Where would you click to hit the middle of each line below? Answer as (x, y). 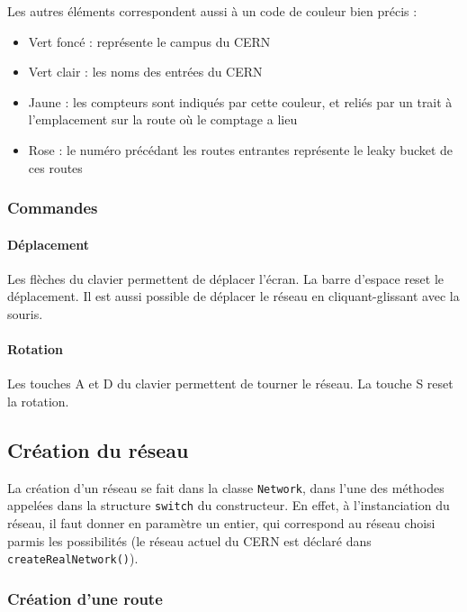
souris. (25, 313)
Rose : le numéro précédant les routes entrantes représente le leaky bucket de (241, 149)
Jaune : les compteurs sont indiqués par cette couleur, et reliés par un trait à (240, 101)
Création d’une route (85, 598)
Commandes (53, 208)
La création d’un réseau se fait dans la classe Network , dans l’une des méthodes (226, 487)
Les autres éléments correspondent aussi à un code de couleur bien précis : (212, 11)
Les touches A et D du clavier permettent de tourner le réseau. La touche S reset (230, 384)
